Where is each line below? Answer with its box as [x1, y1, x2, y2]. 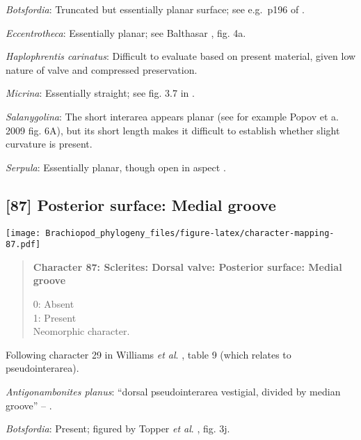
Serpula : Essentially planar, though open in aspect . [6, 159, 226, 174]
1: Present [33, 310, 77, 324]
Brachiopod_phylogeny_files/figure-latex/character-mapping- [45, 228, 335, 238]
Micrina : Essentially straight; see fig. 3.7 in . [6, 86, 195, 100]
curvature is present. [6, 136, 93, 151]
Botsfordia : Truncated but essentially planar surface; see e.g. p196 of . [6, 2, 305, 16]
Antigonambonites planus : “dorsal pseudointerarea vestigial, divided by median [6, 384, 341, 399]
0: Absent [33, 297, 74, 311]
